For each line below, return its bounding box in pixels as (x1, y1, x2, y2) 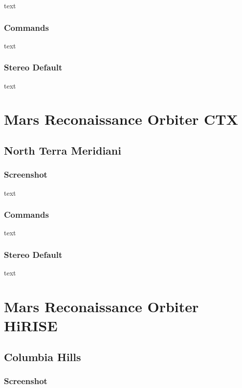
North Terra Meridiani (4, 142, 121, 158)
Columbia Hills (4, 349, 81, 364)
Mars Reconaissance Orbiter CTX (4, 109, 239, 129)
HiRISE (4, 316, 58, 336)
